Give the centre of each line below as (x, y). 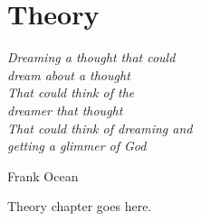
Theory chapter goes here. (80, 206)
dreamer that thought (65, 110)
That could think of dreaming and (100, 128)
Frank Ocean (43, 175)
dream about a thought (69, 74)
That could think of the (71, 92)
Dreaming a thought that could (91, 57)
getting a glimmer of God (77, 146)
